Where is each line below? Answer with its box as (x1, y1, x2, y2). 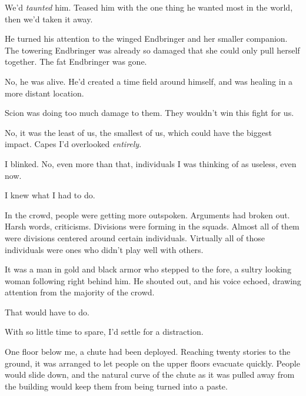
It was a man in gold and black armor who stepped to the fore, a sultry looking (5, 263, 291, 275)
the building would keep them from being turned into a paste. (5, 380, 228, 392)
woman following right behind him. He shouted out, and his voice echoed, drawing (5, 274, 301, 287)
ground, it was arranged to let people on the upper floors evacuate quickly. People (5, 357, 300, 369)
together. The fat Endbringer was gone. (5, 55, 147, 68)
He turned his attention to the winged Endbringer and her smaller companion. (5, 32, 288, 45)
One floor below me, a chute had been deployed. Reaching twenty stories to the (5, 345, 291, 358)
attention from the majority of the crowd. (5, 286, 155, 298)
